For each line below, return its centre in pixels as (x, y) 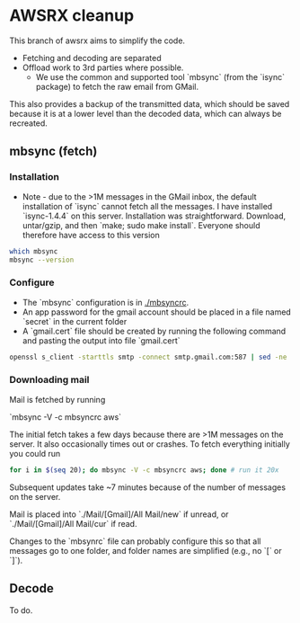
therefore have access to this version (91, 235)
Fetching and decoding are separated (92, 58)
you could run (35, 453)
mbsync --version (42, 260)
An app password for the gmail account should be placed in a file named (157, 312)
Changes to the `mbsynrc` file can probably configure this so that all (135, 541)
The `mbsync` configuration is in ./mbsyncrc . (106, 302)
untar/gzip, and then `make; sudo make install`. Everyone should (141, 225)
